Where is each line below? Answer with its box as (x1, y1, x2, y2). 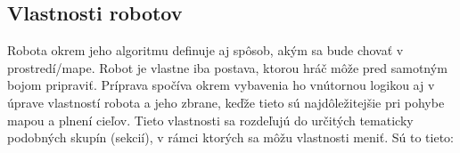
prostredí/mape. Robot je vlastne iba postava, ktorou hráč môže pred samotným (7, 58, 448, 76)
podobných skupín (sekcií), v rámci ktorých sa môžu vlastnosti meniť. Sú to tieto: (7, 128, 454, 147)
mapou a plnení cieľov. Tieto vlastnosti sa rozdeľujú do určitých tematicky (7, 110, 414, 129)
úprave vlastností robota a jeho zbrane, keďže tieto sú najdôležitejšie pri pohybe (7, 93, 445, 111)
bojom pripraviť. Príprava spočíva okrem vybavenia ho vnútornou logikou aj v (7, 76, 435, 94)
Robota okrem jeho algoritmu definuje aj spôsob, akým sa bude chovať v (7, 41, 404, 60)
